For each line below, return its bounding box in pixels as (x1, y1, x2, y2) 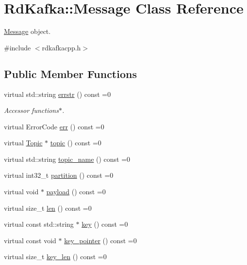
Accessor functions (4, 105, 59, 115)
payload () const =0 (46, 187, 106, 197)
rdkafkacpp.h (42, 42, 81, 52)
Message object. (4, 26, 51, 36)
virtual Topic (4, 138, 43, 148)
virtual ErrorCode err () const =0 (4, 121, 104, 131)
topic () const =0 (50, 138, 101, 148)
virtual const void (4, 235, 56, 245)
